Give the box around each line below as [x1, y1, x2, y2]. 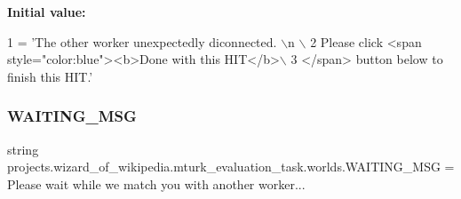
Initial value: [7, 3, 86, 20]
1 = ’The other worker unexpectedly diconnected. [7, 32, 277, 51]
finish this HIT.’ [7, 67, 93, 85]
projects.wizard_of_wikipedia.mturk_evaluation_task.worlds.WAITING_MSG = [7, 157, 455, 176]
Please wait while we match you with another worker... [7, 174, 306, 193]
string [7, 139, 39, 158]
